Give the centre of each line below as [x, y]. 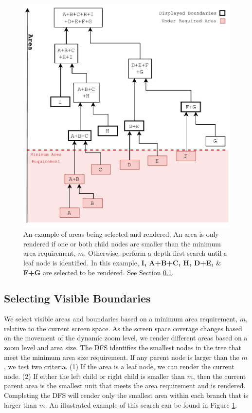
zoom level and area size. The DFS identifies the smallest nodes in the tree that [123, 347]
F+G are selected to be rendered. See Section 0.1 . [99, 272]
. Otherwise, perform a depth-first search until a [155, 253]
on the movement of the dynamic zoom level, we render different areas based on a [126, 338]
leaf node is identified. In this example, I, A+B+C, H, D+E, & [122, 262]
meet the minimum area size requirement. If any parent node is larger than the [122, 357]
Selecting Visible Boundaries [77, 298]
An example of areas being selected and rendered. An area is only [121, 234]
